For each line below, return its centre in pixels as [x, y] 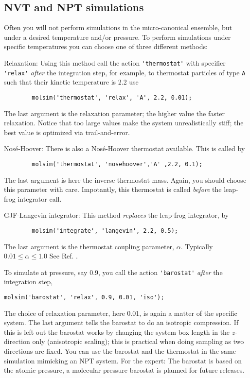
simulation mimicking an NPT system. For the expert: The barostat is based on [123, 360]
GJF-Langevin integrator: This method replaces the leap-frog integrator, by [116, 215]
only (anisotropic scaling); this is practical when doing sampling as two [138, 341]
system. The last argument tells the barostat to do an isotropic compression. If [121, 322]
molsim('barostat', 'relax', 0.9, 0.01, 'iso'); [84, 298]
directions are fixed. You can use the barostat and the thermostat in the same [120, 351]
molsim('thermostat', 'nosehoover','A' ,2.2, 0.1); [117, 164]
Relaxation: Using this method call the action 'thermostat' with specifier [115, 62]
